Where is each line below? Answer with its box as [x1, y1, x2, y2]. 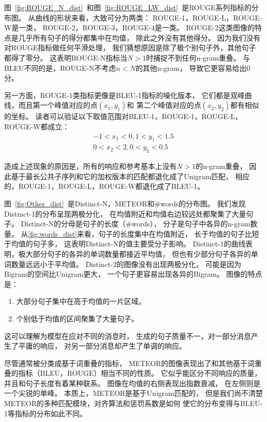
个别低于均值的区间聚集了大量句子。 [16, 313, 139, 323]
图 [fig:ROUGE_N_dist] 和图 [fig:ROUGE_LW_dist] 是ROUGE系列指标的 [4, 2, 252, 12]
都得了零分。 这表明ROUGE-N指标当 [4, 52, 127, 63]
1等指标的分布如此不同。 [4, 408, 87, 418]
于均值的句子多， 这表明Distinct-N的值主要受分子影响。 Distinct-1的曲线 [4, 238, 245, 249]
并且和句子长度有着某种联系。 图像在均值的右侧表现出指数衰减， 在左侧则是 [4, 377, 261, 388]
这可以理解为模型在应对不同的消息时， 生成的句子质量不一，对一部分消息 [4, 330, 251, 341]
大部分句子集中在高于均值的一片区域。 [16, 296, 146, 306]
